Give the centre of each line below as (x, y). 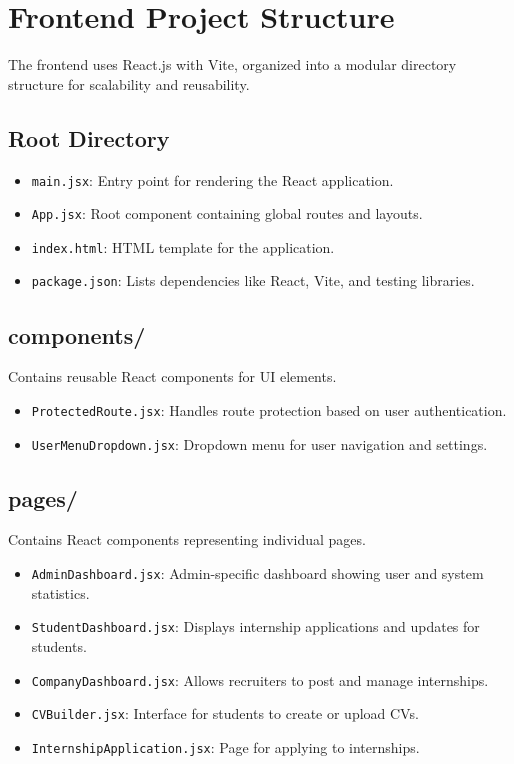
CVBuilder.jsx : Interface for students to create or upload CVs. (225, 713)
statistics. (60, 592)
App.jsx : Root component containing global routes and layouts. (227, 213)
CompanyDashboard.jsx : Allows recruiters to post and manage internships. (260, 679)
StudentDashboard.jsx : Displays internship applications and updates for (255, 626)
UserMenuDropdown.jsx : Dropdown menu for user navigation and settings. (259, 443)
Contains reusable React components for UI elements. (172, 376)
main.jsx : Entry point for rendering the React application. (212, 179)
